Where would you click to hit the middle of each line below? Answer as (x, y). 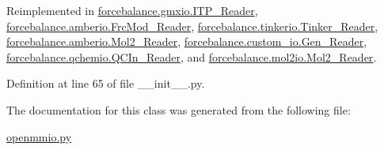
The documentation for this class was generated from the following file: (179, 109)
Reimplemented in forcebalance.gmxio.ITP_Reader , (132, 10)
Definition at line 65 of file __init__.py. (106, 83)
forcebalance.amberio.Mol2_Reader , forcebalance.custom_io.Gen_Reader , (187, 41)
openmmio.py (39, 136)
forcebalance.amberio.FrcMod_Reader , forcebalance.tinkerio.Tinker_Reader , (192, 26)
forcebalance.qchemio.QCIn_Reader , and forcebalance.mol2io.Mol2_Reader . (192, 56)
